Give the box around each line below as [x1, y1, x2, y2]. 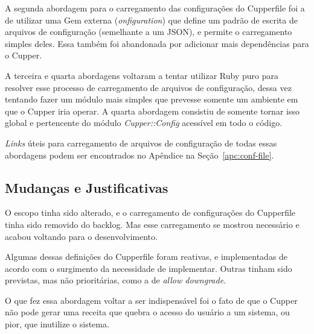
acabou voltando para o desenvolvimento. [5, 230, 158, 242]
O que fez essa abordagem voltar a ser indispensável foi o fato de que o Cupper [5, 294, 298, 306]
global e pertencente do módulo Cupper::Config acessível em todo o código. [5, 116, 283, 129]
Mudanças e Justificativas [5, 178, 168, 197]
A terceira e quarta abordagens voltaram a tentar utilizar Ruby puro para [5, 69, 278, 81]
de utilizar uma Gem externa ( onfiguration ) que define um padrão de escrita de [5, 13, 298, 26]
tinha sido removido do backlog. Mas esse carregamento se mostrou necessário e [5, 218, 300, 230]
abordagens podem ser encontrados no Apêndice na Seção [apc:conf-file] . [5, 148, 274, 161]
